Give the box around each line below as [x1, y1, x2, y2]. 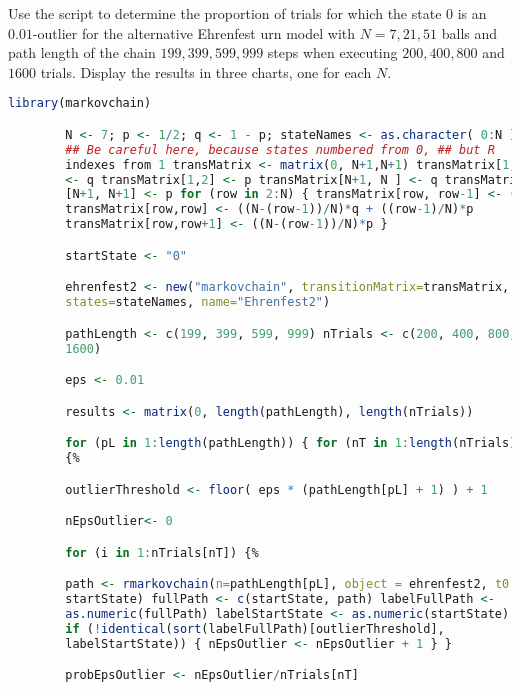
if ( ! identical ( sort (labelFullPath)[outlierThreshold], [65, 621, 445, 636]
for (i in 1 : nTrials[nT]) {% [65, 545, 259, 560]
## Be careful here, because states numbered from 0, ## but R [65, 142, 495, 157]
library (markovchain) [8, 96, 152, 111]
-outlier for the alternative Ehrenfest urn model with [32, 22, 356, 43]
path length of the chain [8, 42, 156, 63]
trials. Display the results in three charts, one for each [40, 61, 372, 82]
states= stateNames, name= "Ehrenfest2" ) [65, 295, 331, 310]
